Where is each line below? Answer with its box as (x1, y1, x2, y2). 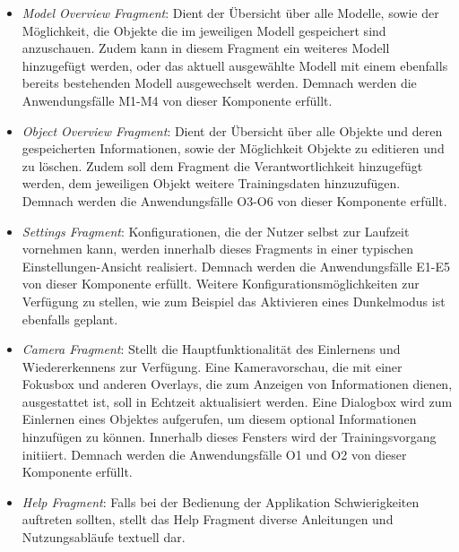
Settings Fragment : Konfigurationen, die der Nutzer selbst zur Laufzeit (22, 221, 410, 240)
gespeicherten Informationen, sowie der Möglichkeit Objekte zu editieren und (22, 139, 445, 158)
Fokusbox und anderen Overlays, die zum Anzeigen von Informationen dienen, (22, 375, 453, 393)
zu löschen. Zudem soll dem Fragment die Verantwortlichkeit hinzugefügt (22, 156, 423, 175)
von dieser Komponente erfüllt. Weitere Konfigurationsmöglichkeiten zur (22, 274, 420, 293)
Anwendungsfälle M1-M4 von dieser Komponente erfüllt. (22, 91, 333, 109)
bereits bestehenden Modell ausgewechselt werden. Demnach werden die (22, 73, 417, 92)
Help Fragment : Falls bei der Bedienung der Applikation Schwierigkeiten (22, 492, 420, 511)
